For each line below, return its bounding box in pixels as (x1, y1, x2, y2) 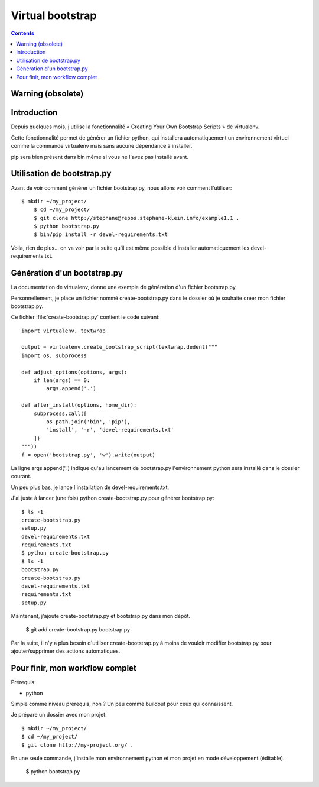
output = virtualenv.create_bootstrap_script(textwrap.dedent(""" (21, 344, 218, 351)
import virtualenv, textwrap (21, 327, 106, 334)
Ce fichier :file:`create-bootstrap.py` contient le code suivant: (11, 313, 160, 320)
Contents (11, 30, 35, 37)
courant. (11, 473, 32, 480)
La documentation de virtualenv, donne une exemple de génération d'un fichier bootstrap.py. (11, 284, 237, 291)
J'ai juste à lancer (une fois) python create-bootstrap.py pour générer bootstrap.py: (11, 494, 214, 502)
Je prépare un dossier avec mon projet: (11, 711, 107, 718)
